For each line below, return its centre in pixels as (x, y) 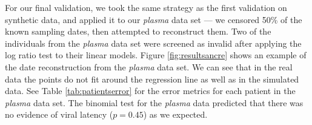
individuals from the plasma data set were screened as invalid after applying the (153, 43)
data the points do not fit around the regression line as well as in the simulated (152, 79)
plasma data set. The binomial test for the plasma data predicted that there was (154, 102)
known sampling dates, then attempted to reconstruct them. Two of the (138, 31)
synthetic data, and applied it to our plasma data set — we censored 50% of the (154, 19)
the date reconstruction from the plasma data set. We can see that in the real (149, 66)
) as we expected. (175, 114)
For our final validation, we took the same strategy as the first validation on (146, 7)
